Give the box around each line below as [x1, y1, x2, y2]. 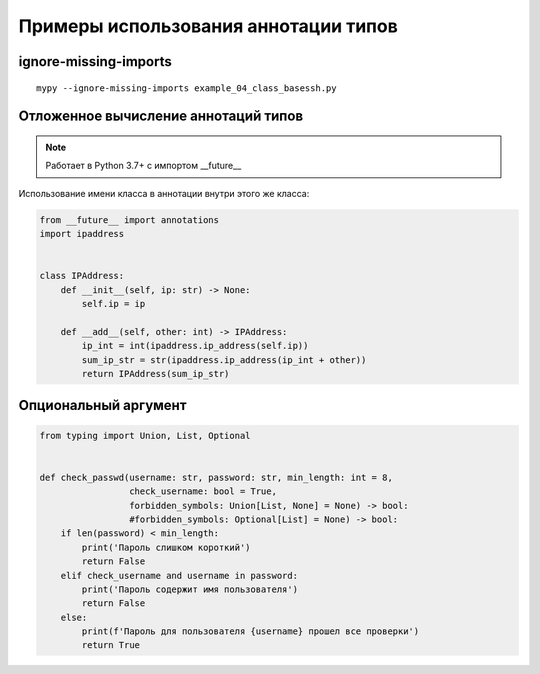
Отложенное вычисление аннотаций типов [18, 108, 304, 125]
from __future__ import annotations [39, 214, 220, 225]
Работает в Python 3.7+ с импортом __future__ [45, 160, 242, 172]
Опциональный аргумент [18, 397, 187, 414]
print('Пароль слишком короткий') [81, 541, 251, 553]
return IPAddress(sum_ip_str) [81, 368, 230, 380]
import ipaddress [39, 228, 125, 240]
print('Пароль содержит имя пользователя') [81, 583, 299, 595]
